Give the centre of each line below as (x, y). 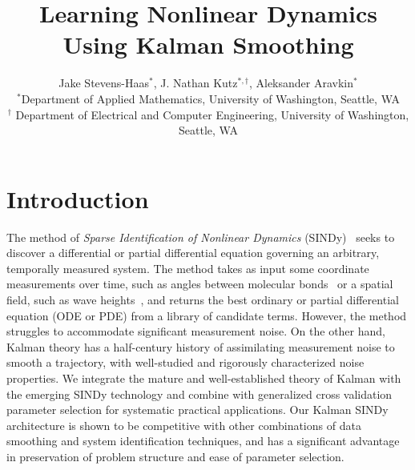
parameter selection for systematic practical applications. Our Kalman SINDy (197, 410)
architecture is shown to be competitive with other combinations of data (184, 425)
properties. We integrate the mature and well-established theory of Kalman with (204, 378)
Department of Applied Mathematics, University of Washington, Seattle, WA (210, 98)
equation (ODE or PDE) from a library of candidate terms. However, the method (207, 315)
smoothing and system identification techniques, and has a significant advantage (203, 441)
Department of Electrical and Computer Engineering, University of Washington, (212, 114)
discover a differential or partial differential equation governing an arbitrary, (193, 253)
